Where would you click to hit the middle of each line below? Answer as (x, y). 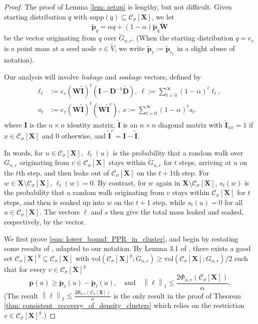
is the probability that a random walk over (178, 152)
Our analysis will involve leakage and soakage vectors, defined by (103, 76)
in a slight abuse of (206, 48)
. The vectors (60, 212)
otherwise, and (84, 136)
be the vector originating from (50, 38)
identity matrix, (91, 124)
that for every (25, 269)
